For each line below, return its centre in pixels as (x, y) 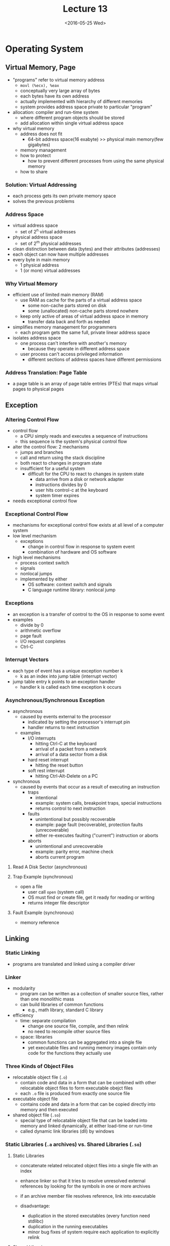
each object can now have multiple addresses (61, 254)
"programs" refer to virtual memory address (59, 80)
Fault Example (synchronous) (43, 913)
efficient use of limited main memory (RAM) (58, 294)
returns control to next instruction (70, 808)
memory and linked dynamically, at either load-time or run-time (86, 1126)
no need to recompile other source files (69, 1031)
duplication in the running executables (68, 1226)
